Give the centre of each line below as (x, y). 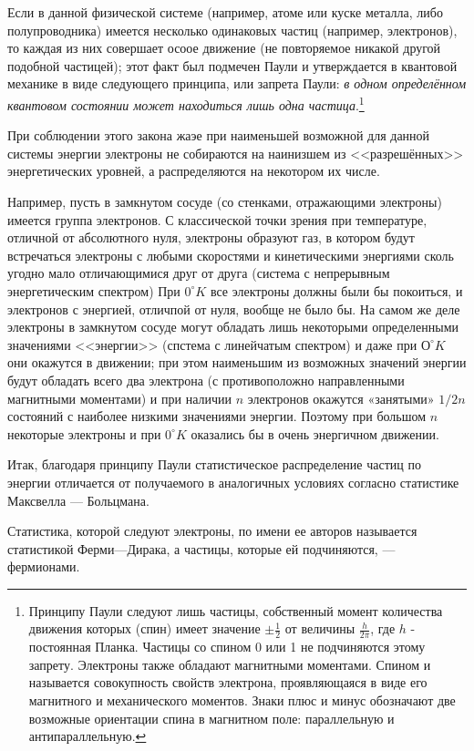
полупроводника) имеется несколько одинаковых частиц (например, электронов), (232, 30)
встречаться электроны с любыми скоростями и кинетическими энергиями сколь (231, 255)
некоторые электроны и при (84, 433)
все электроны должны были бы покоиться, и (336, 290)
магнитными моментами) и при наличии (119, 398)
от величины (320, 628)
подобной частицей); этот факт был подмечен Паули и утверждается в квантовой (232, 65)
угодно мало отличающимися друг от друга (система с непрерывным (199, 273)
